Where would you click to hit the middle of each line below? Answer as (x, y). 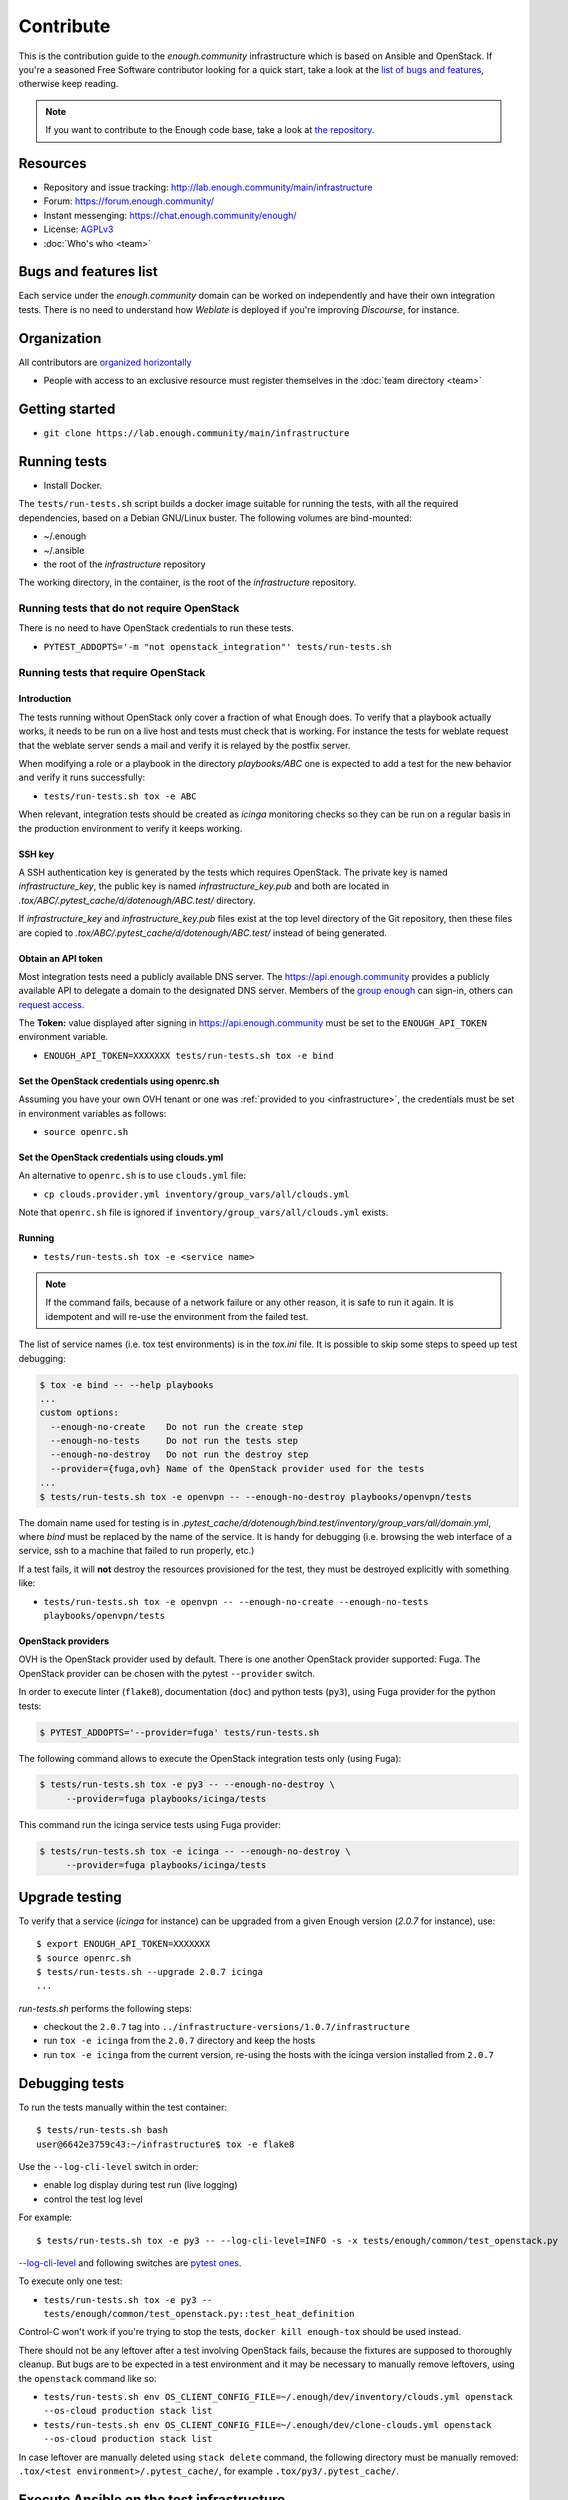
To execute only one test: (70, 2281)
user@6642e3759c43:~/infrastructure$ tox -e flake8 (165, 2144)
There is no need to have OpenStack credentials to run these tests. (156, 628)
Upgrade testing (70, 1896)
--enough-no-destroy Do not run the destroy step (179, 1454)
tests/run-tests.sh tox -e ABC (120, 796)
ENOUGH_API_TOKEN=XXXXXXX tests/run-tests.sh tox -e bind (188, 1055)
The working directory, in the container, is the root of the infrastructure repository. (187, 582)
